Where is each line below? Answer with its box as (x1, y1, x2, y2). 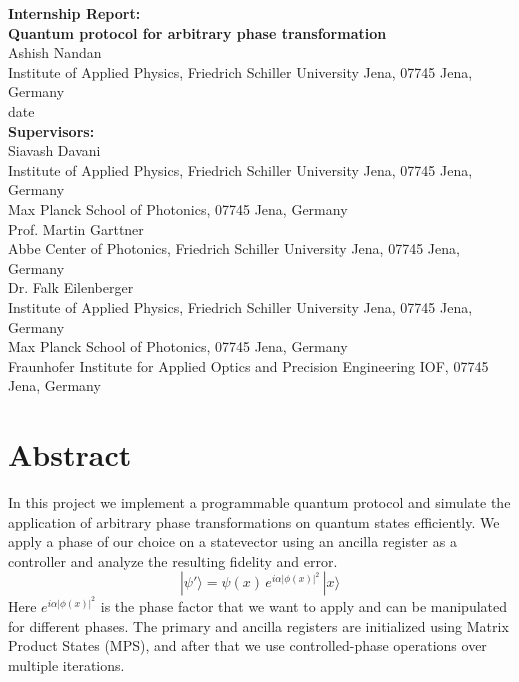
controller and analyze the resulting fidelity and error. (8, 550, 338, 571)
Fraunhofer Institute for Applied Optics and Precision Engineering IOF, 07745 (8, 355, 489, 376)
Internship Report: (8, 3, 141, 23)
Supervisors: (8, 120, 95, 141)
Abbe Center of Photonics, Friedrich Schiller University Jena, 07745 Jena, (8, 238, 460, 259)
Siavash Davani (8, 140, 101, 161)
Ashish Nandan (8, 42, 102, 63)
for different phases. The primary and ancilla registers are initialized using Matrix (8, 615, 509, 636)
